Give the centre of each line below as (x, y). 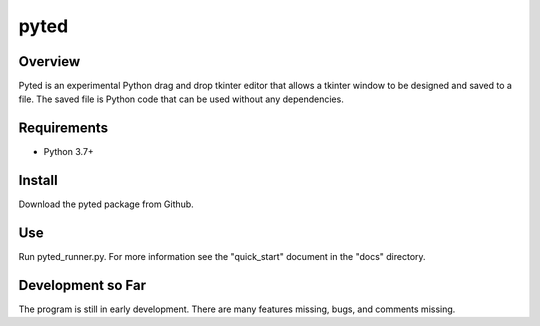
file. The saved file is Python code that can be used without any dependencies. (181, 99)
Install (38, 180)
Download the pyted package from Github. (106, 204)
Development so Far (82, 285)
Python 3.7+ (68, 152)
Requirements (63, 128)
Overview (49, 61)
